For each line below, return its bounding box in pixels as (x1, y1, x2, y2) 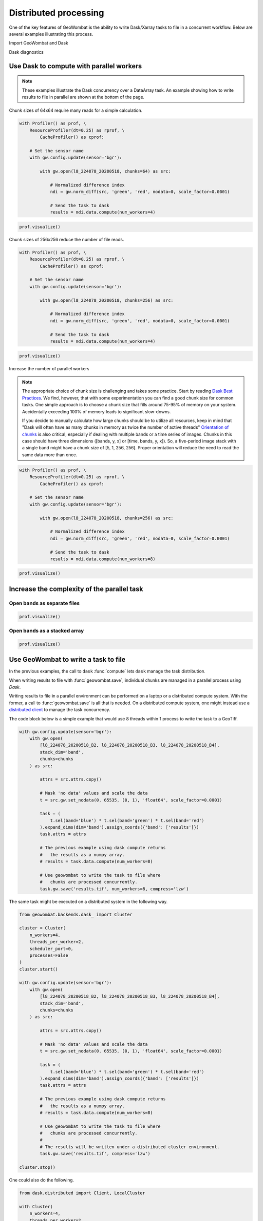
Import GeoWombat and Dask (9, 40, 68, 46)
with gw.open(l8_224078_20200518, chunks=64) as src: (39, 168, 171, 174)
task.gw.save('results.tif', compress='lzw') (39, 1151, 150, 1157)
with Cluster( (19, 1204, 53, 1209)
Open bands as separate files (9, 600, 80, 607)
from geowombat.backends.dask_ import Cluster (19, 911, 132, 917)
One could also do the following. (9, 1177, 74, 1183)
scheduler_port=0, (29, 946, 74, 951)
